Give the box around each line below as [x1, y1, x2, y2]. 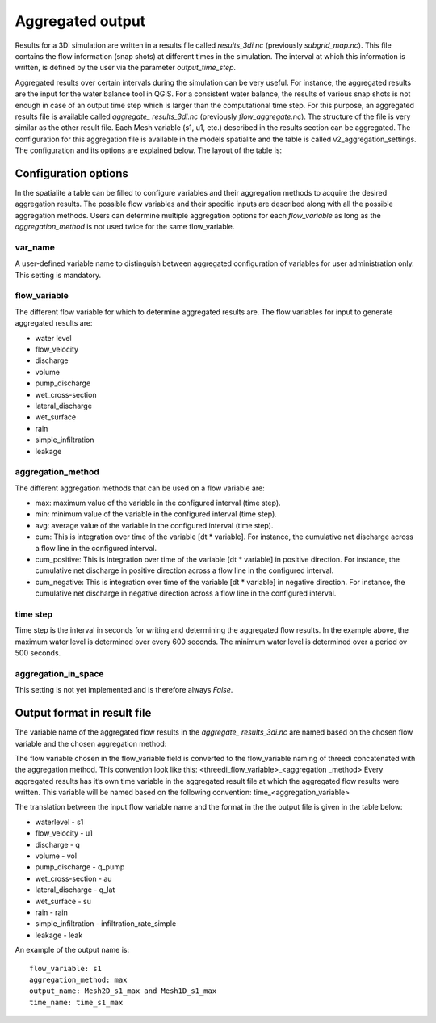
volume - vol [35, 851, 77, 861]
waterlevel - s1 [35, 817, 84, 827]
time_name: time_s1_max [29, 998, 124, 1007]
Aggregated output [15, 12, 146, 30]
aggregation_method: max [29, 975, 128, 984]
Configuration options [15, 166, 129, 180]
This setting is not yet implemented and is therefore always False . [15, 685, 233, 695]
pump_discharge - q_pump [35, 862, 125, 872]
